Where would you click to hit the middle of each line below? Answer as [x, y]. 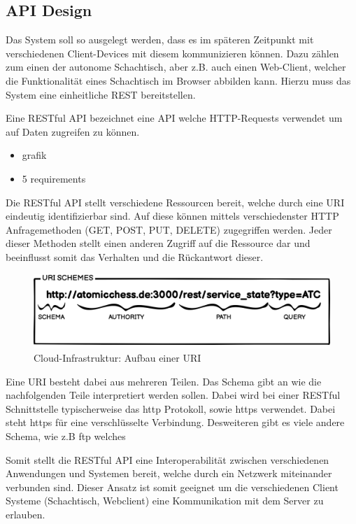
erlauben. [26, 515]
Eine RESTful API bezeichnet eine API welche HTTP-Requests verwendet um [174, 118]
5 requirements [54, 178]
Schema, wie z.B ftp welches [66, 436]
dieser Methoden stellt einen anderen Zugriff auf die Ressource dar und [158, 243]
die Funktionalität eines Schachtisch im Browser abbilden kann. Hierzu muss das [178, 80]
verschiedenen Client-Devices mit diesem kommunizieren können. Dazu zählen [172, 53]
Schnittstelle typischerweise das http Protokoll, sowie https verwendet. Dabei [171, 408]
